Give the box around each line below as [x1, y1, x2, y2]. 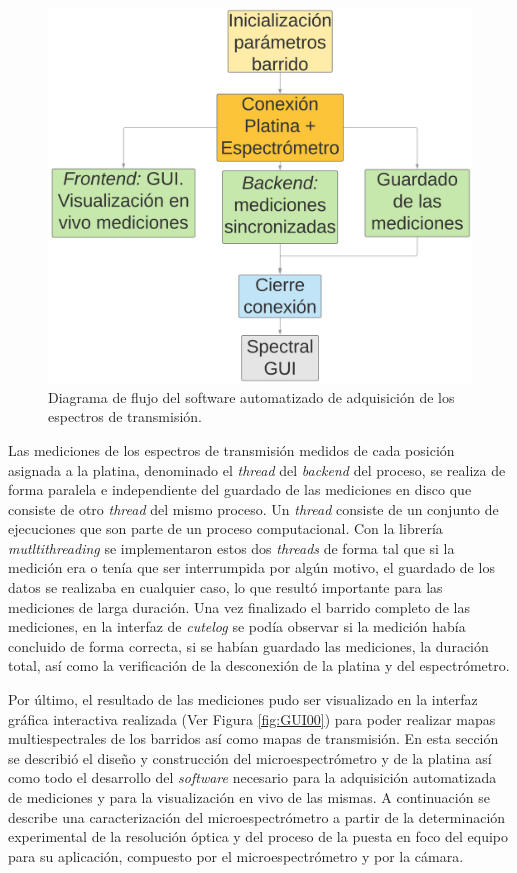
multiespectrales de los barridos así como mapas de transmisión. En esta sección [8, 728, 499, 749]
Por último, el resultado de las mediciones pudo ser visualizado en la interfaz [8, 689, 478, 710]
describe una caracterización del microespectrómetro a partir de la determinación [8, 806, 506, 827]
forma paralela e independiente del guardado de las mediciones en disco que [8, 479, 472, 500]
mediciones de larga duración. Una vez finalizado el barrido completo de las [8, 596, 470, 617]
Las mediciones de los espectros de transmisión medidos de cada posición [8, 439, 455, 460]
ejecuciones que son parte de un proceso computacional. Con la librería [8, 518, 443, 539]
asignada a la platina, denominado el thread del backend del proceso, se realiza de [8, 459, 506, 480]
